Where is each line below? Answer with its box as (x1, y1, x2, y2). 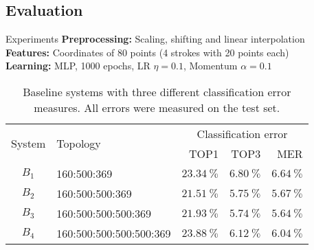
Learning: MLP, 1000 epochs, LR (5, 58, 150, 73)
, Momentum (183, 58, 238, 73)
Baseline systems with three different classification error (23, 83, 291, 100)
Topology (56, 135, 101, 152)
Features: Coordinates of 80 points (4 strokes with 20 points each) (5, 45, 289, 59)
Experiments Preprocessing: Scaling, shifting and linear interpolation (5, 32, 305, 46)
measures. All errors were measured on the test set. (34, 99, 280, 115)
